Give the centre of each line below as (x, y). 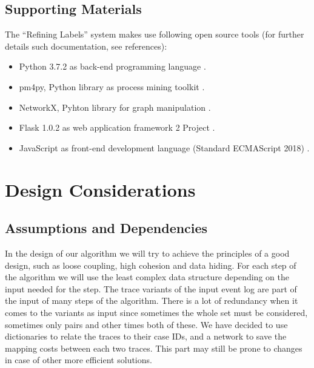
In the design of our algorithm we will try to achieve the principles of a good (147, 253)
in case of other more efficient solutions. (78, 360)
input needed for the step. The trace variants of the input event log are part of (151, 288)
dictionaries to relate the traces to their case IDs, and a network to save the (146, 336)
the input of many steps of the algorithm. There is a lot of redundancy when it (152, 301)
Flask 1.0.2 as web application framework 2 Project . (117, 127)
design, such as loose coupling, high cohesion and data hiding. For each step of (151, 265)
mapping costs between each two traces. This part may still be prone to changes (154, 348)
